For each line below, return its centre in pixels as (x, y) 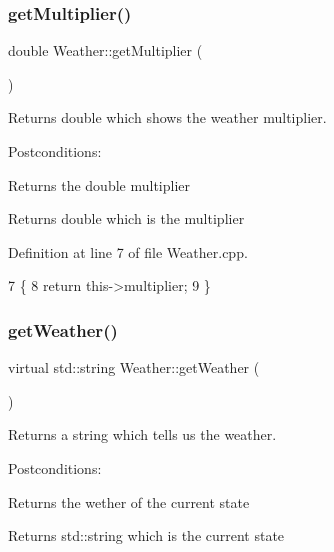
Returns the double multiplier (99, 184)
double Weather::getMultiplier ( (105, 50)
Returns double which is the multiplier (126, 218)
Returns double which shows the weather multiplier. (167, 117)
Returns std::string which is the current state (146, 535)
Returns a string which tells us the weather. (142, 434)
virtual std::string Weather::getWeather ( (134, 367)
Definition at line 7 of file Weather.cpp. (128, 251)
